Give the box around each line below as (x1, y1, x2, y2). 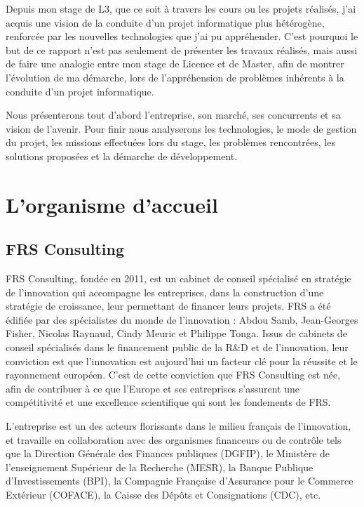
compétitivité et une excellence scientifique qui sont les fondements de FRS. (6, 395, 331, 409)
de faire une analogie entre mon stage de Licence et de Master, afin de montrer (6, 56, 344, 71)
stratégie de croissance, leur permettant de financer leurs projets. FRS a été (6, 298, 331, 313)
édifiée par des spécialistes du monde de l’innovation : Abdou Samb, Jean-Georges (6, 312, 358, 327)
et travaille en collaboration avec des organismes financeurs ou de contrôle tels (6, 432, 342, 447)
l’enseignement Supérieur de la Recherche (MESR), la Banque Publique (6, 459, 314, 474)
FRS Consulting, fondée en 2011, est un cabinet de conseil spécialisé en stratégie (6, 271, 351, 286)
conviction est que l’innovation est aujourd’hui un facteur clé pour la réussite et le (6, 353, 358, 368)
